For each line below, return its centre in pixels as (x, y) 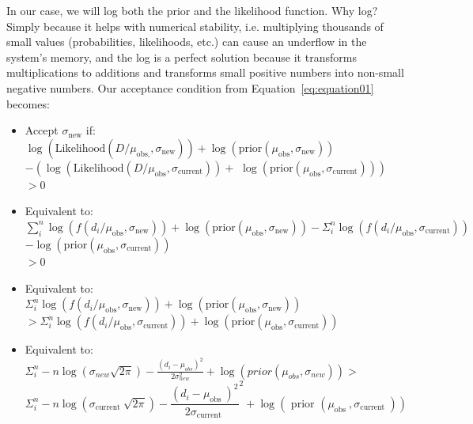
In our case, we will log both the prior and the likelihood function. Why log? (192, 10)
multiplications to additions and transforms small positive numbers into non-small (205, 72)
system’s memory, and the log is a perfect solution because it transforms (182, 57)
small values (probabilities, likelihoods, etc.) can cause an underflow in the (187, 42)
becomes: (28, 103)
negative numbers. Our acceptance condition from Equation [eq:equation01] (190, 87)
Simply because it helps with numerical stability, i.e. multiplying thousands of (195, 26)
